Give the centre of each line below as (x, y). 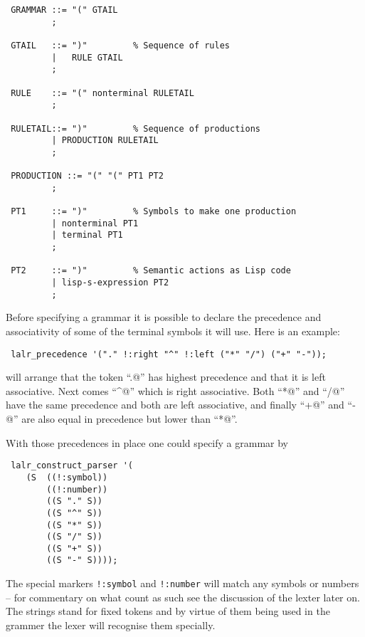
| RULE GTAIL (87, 57)
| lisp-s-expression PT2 (110, 283)
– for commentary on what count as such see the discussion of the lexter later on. (183, 597)
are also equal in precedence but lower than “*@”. (129, 419)
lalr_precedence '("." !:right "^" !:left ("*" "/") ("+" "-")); (169, 354)
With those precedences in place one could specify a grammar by (147, 442)
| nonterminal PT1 (95, 223)
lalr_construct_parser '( (72, 466)
